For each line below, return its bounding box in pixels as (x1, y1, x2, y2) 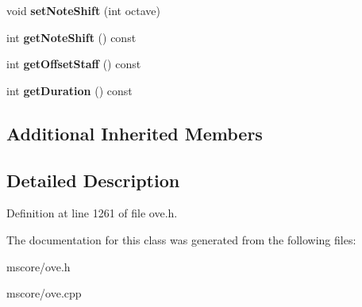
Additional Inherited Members (6, 121, 263, 145)
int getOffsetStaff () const (6, 56, 141, 72)
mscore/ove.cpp (6, 285, 82, 301)
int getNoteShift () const (6, 29, 137, 45)
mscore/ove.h (6, 258, 71, 274)
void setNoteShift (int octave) (6, 2, 160, 18)
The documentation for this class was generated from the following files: (6, 231, 356, 248)
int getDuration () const (6, 82, 133, 98)
